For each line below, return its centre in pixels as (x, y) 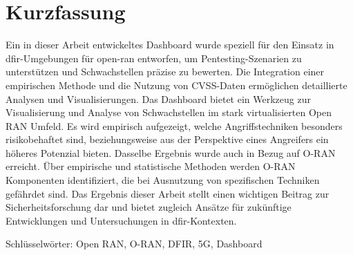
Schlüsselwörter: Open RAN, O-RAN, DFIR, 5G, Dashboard (134, 244)
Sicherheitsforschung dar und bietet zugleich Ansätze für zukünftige (149, 207)
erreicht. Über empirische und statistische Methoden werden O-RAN (151, 166)
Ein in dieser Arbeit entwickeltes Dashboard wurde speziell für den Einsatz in (170, 45)
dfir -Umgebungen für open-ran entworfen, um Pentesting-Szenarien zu (154, 58)
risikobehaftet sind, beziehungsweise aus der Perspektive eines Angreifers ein (167, 139)
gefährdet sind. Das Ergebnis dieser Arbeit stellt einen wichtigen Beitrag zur (168, 193)
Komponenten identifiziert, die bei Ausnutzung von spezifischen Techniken (163, 180)
